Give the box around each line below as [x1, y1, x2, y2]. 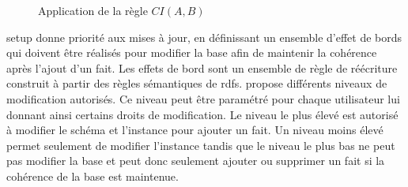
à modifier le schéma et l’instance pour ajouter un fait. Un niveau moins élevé [6, 122, 383, 138]
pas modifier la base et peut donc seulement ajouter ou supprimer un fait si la [6, 152, 385, 169]
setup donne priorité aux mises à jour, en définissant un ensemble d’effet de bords [6, 28, 402, 45]
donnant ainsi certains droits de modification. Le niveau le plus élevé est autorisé [6, 106, 399, 122]
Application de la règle [38, 2, 148, 18]
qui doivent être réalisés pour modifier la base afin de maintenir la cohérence [6, 44, 377, 61]
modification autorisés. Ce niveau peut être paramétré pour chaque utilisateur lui [6, 90, 400, 107]
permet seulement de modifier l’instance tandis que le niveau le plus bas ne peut [6, 137, 395, 153]
